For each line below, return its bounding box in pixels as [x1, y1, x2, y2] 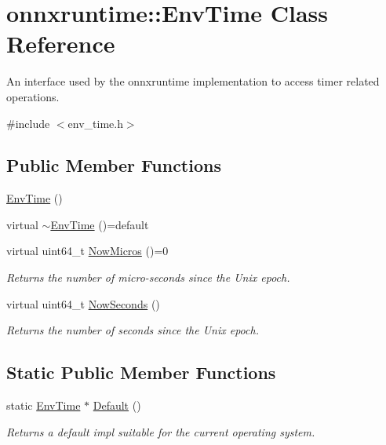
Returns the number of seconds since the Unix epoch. [6, 322, 259, 338]
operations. [6, 88, 60, 104]
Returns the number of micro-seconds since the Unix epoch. [6, 269, 290, 286]
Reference [6, 27, 115, 60]
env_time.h [67, 115, 123, 131]
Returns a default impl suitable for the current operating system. [6, 423, 315, 440]
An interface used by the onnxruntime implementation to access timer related [6, 73, 380, 89]
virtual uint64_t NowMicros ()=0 [6, 243, 169, 259]
